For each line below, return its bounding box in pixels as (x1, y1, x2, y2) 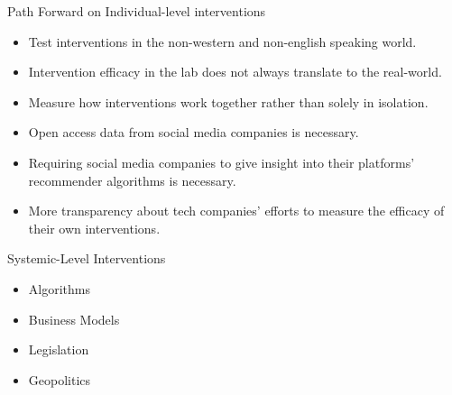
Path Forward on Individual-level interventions (7, 2, 266, 20)
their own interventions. (28, 218, 161, 237)
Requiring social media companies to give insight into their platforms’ (28, 152, 415, 171)
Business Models (28, 309, 120, 328)
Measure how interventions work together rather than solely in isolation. (28, 92, 429, 111)
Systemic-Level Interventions (7, 249, 166, 268)
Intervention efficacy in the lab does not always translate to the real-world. (28, 62, 442, 81)
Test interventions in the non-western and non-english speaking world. (28, 32, 417, 51)
